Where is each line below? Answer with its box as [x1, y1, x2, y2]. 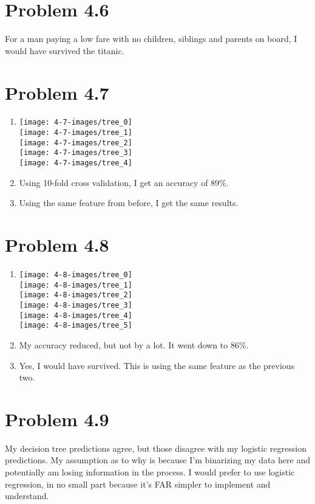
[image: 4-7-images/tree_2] [19, 138, 132, 147]
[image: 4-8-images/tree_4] [19, 311, 132, 320]
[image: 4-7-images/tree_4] [19, 159, 132, 168]
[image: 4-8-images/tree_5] [19, 321, 132, 330]
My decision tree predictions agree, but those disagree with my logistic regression [5, 441, 307, 454]
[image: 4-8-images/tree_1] [19, 280, 132, 289]
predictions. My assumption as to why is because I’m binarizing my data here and [5, 454, 311, 466]
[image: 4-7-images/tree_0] [19, 118, 132, 127]
